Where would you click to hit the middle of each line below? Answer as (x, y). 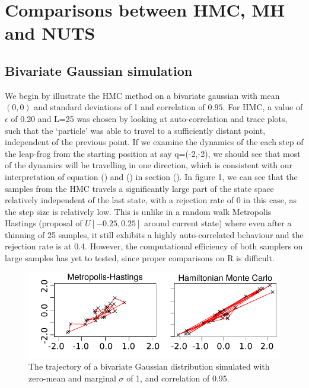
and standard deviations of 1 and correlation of (120, 107)
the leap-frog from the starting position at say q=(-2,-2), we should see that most (153, 153)
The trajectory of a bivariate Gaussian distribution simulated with (149, 366)
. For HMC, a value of (263, 107)
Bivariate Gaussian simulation (99, 70)
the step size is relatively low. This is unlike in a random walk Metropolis (138, 211)
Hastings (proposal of (44, 223)
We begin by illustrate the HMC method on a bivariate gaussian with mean (142, 95)
